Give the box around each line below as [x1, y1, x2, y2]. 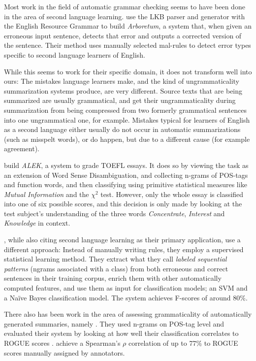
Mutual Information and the [4, 189, 89, 199]
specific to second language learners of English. [4, 49, 145, 60]
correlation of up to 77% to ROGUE [128, 338, 238, 348]
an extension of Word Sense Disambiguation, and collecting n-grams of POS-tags [4, 169, 248, 180]
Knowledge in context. [4, 218, 70, 228]
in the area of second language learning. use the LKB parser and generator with [4, 11, 245, 21]
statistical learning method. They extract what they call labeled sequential [4, 254, 227, 264]
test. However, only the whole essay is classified [100, 189, 244, 199]
